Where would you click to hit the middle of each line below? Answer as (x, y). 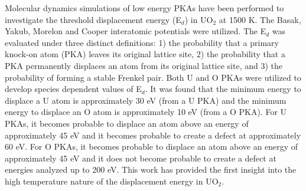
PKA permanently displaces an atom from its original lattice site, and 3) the (144, 65)
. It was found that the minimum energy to (223, 89)
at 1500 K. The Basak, (260, 19)
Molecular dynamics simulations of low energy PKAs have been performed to (144, 8)
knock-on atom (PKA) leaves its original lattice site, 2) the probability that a (145, 54)
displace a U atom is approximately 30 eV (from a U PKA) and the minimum (146, 100)
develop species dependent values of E (73, 89)
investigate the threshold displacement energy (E (93, 19)
